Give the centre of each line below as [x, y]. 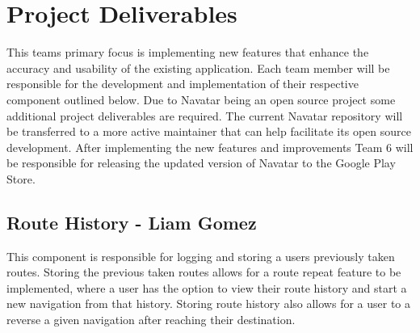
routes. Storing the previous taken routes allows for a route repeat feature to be [204, 272]
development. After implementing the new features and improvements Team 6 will [210, 147]
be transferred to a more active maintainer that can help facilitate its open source [209, 131]
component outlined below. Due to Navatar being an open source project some [201, 99]
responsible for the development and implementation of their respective [183, 84]
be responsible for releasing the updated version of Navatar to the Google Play [201, 163]
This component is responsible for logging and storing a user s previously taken [201, 256]
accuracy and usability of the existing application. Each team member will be [198, 67]
